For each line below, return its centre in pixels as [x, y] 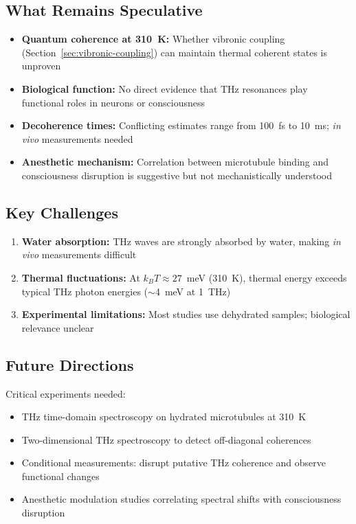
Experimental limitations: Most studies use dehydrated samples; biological [186, 314]
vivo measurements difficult [79, 254]
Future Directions [70, 364]
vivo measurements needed [77, 138]
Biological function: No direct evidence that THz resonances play [165, 88]
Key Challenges [62, 212]
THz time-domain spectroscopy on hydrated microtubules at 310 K [164, 417]
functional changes [60, 476]
